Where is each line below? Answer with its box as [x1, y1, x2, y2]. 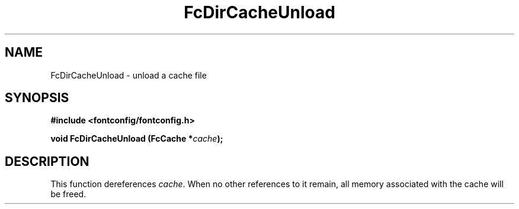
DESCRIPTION [5, 154, 89, 169]
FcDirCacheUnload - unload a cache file [50, 70, 207, 80]
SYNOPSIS [5, 90, 69, 106]
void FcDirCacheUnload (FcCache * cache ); [50, 133, 223, 144]
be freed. [50, 189, 86, 200]
